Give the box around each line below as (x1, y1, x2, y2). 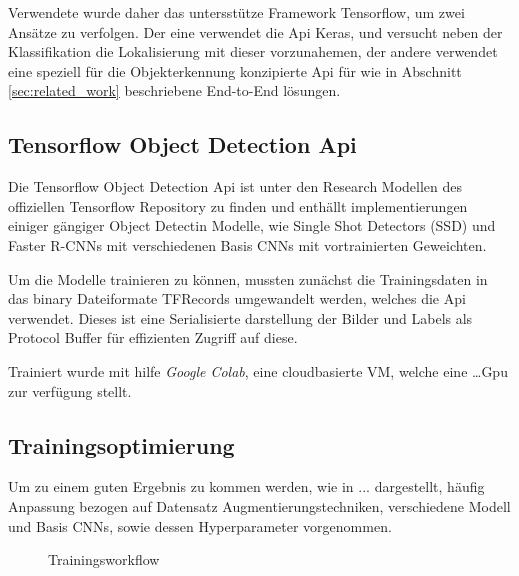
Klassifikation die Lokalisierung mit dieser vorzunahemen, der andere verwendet (8, 41, 498, 62)
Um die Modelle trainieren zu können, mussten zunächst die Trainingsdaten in (8, 268, 488, 289)
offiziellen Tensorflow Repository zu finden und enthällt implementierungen (8, 195, 468, 216)
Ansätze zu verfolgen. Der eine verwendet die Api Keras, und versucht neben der (8, 21, 503, 42)
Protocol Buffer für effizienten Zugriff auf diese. (8, 327, 298, 348)
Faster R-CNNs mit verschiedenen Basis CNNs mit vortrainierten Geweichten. (8, 234, 487, 255)
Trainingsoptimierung (8, 429, 235, 460)
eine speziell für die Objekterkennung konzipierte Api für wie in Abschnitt (8, 60, 462, 81)
